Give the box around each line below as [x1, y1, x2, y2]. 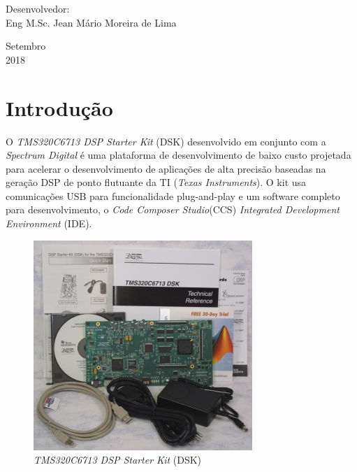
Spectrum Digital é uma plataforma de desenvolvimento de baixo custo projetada [6, 148, 351, 162]
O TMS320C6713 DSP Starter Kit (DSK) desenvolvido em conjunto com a [6, 134, 326, 148]
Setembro [6, 38, 46, 53]
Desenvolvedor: [6, 1, 70, 15]
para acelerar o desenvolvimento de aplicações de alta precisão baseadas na [6, 161, 326, 176]
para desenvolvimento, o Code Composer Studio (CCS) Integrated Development [6, 202, 340, 217]
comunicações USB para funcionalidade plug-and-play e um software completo [6, 188, 340, 203]
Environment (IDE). [6, 216, 92, 231]
